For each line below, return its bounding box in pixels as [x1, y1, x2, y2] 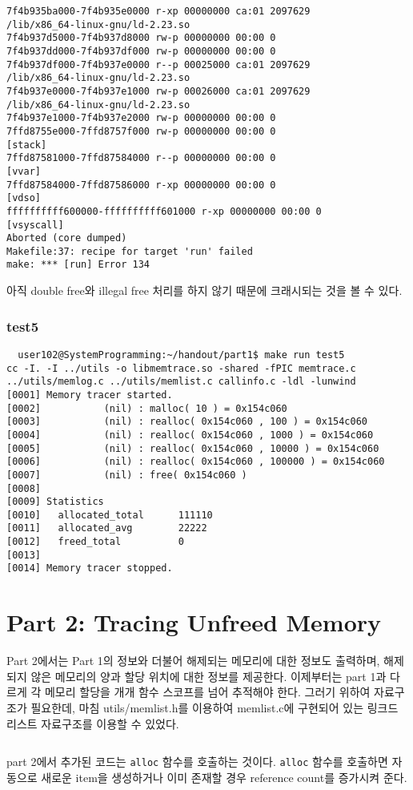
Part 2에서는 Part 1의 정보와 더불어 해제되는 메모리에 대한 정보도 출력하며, [6, 652, 380, 669]
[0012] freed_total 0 [6, 536, 184, 548]
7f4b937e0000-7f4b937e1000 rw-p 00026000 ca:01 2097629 [6, 85, 311, 97]
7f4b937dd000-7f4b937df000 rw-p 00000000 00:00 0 [6, 45, 276, 57]
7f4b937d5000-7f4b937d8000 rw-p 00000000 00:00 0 [6, 32, 276, 44]
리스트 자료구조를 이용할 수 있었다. [6, 715, 179, 732]
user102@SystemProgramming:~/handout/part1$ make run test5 [18, 349, 345, 361]
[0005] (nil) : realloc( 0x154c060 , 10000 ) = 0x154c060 [6, 442, 379, 454]
